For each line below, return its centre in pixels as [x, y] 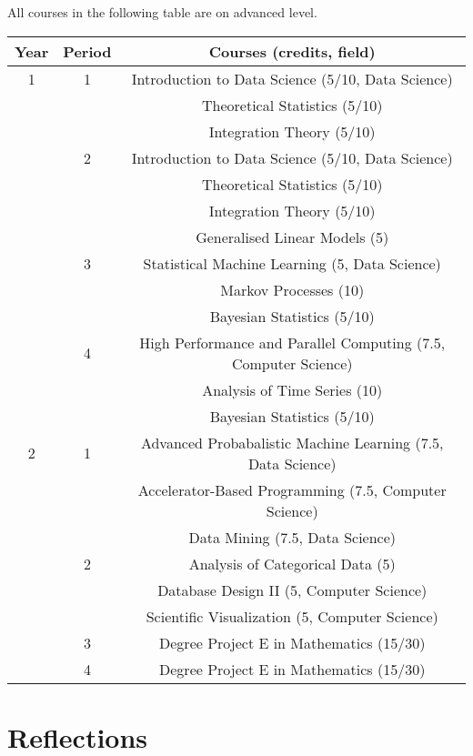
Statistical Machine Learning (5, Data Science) [292, 263]
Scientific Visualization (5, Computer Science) [292, 616]
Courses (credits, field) [292, 51]
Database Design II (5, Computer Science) [292, 590]
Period [87, 51]
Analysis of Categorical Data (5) [292, 563]
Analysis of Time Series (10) [292, 389]
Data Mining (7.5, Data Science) [292, 537]
